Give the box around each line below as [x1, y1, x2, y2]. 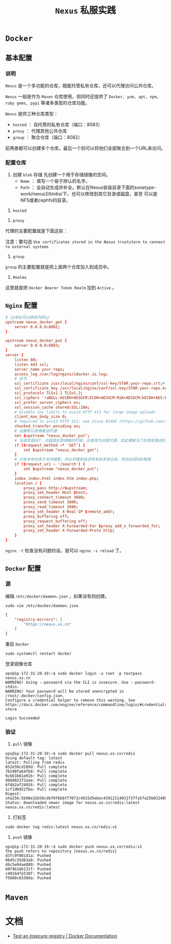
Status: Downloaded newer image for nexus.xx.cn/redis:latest [5, 800, 140, 806]
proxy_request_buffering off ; [23, 519, 88, 524]
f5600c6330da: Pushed [5, 876, 51, 881]
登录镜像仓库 [5, 661, 32, 667]
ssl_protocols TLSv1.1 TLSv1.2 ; [14, 391, 83, 396]
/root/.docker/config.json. [5, 693, 65, 698]
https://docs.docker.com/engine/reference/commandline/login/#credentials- [5, 703, 169, 708]
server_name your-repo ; [14, 367, 65, 372]
